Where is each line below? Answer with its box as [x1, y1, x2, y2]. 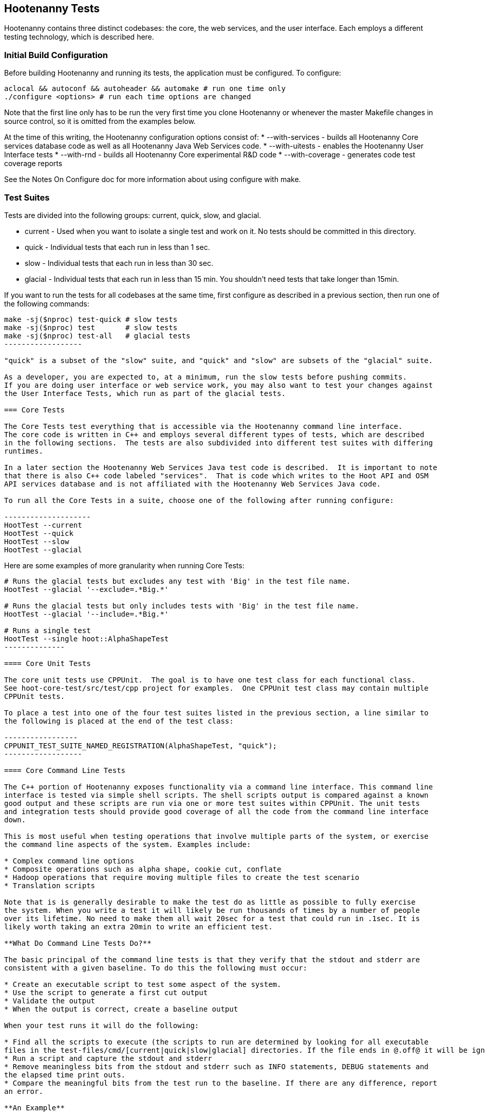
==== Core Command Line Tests [4, 766, 126, 775]
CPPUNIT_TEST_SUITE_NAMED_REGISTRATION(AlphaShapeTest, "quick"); [4, 741, 277, 750]
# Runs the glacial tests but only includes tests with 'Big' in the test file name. [4, 601, 360, 610]
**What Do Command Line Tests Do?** [4, 939, 152, 947]
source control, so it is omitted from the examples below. [4, 117, 196, 126]
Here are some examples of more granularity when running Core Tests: [4, 561, 245, 570]
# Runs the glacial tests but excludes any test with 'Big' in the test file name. [4, 577, 351, 585]
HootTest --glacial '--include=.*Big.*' [4, 609, 169, 618]
